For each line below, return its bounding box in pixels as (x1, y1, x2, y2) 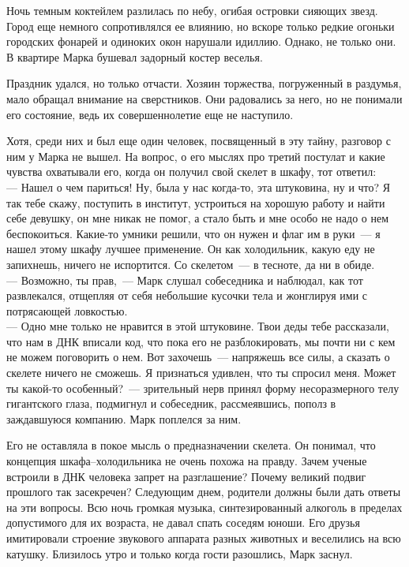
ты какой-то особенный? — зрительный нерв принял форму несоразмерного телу (6, 379, 400, 396)
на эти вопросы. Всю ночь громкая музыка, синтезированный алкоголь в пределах (6, 498, 403, 515)
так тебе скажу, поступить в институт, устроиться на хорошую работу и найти (6, 194, 385, 211)
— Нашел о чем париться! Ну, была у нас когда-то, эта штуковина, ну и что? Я (6, 178, 391, 195)
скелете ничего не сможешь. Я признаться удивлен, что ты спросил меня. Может (6, 364, 396, 381)
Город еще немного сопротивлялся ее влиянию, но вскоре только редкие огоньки (6, 17, 395, 34)
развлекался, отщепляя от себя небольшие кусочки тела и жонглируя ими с (6, 287, 368, 304)
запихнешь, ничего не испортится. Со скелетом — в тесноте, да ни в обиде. (6, 256, 375, 272)
